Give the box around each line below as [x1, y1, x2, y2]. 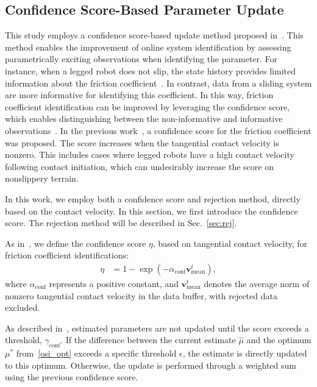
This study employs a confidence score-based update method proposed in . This [5, 29, 304, 41]
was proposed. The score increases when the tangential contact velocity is [5, 136, 279, 149]
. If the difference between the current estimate [60, 333, 236, 346]
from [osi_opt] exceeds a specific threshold [16, 347, 177, 360]
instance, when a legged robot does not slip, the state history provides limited [5, 64, 296, 77]
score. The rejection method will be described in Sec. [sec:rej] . [5, 216, 237, 229]
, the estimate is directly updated [182, 347, 307, 360]
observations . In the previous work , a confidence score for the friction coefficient [5, 124, 312, 137]
